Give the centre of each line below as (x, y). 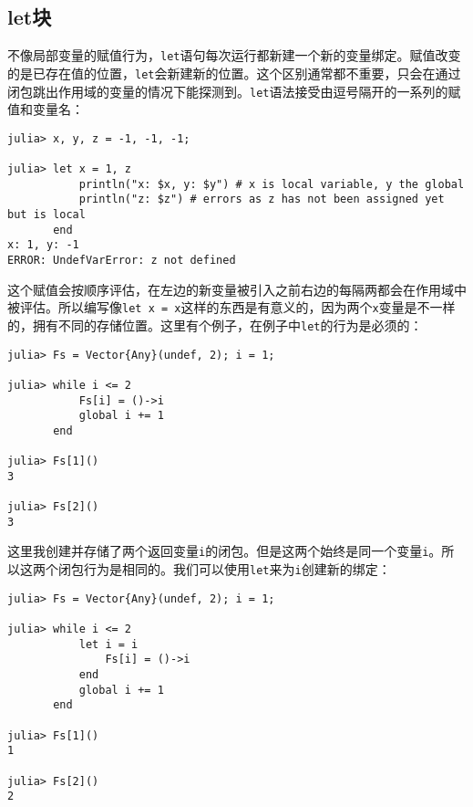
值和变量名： (46, 109)
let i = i (108, 644)
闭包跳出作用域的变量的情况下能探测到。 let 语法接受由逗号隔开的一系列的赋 (234, 91)
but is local (46, 215)
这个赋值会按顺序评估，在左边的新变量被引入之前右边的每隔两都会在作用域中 (237, 289)
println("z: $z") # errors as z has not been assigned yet (262, 199)
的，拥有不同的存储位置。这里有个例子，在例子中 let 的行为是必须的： (215, 325)
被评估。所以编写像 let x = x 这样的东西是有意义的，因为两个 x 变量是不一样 (231, 307)
